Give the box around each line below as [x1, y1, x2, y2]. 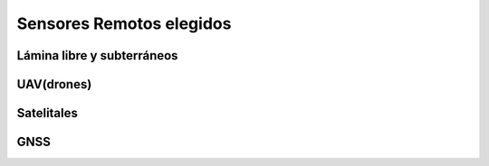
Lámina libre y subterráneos [16, 48, 178, 63]
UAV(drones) [16, 77, 92, 92]
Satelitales [16, 106, 79, 121]
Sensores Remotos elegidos [16, 14, 232, 33]
